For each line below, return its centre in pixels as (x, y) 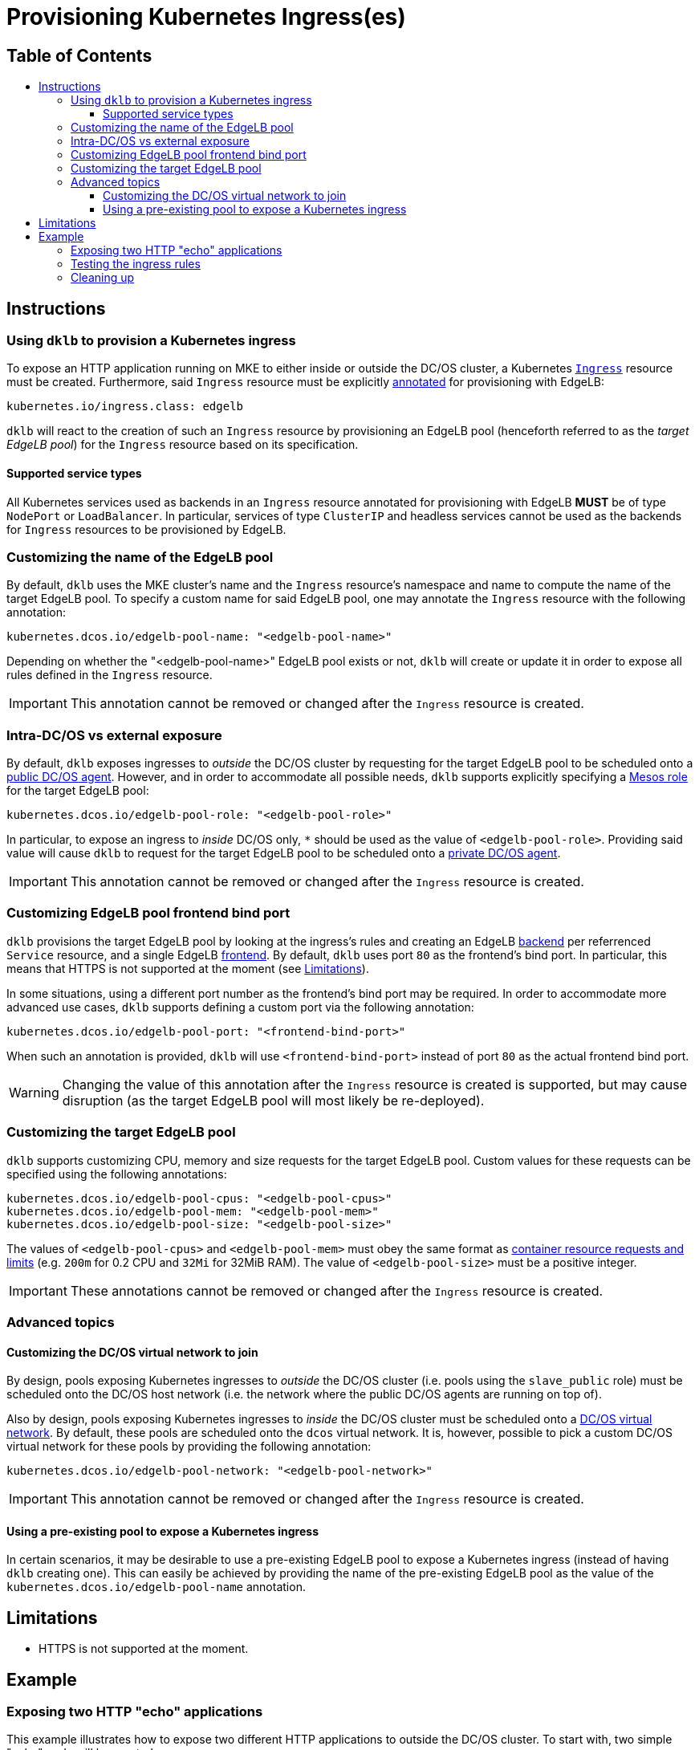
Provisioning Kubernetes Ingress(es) (206, 17)
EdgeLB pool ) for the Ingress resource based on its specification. (183, 445)
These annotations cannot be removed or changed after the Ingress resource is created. (337, 1290)
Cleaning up (103, 278)
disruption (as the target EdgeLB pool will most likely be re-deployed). (273, 1100)
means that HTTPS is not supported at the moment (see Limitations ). (188, 968)
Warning (34, 1092)
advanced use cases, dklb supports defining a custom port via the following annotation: (240, 1007)
